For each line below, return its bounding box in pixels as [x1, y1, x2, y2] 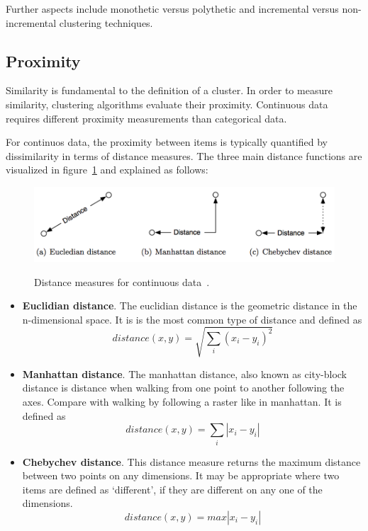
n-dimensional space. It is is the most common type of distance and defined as [22, 312, 362, 326]
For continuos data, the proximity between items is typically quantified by [6, 135, 328, 149]
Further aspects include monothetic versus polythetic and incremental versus [6, 1, 339, 16]
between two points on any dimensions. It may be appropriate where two [22, 468, 340, 483]
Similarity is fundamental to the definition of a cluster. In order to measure [6, 83, 333, 98]
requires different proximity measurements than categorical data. [6, 110, 287, 125]
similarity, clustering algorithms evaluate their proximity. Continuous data [6, 96, 328, 111]
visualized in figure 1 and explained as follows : [6, 162, 208, 177]
